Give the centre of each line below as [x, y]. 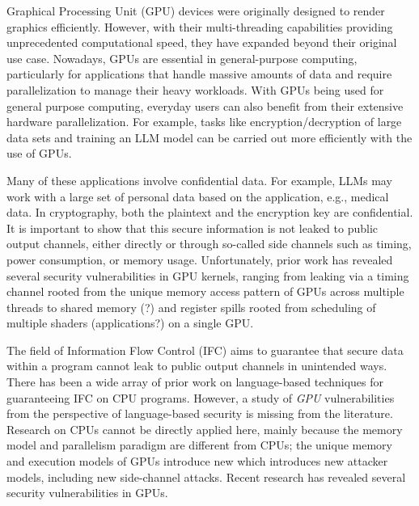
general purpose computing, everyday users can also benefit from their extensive [205, 105]
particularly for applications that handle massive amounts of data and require [199, 74]
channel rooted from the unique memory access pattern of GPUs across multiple [205, 291]
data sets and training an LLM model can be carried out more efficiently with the [209, 137]
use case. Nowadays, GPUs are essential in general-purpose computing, [182, 58]
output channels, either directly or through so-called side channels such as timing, [209, 244]
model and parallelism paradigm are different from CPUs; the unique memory [199, 445]
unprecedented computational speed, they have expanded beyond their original [202, 42]
